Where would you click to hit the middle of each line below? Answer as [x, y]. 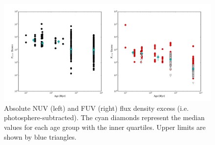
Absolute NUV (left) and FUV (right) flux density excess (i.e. [97, 108]
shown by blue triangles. [40, 136]
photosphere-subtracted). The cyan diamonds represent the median [104, 117]
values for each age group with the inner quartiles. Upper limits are [105, 127]
